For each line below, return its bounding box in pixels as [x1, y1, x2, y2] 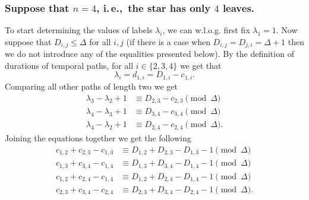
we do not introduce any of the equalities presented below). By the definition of [5, 47, 294, 60]
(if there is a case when [126, 35, 210, 47]
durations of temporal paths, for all [5, 59, 134, 71]
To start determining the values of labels [5, 24, 153, 36]
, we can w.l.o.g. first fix [162, 24, 250, 36]
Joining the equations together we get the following [5, 131, 191, 144]
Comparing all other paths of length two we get [5, 80, 178, 92]
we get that [179, 59, 222, 71]
